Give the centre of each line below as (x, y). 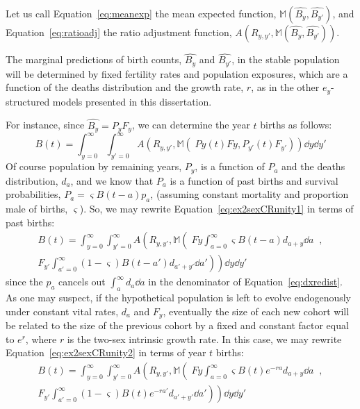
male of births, (37, 209)
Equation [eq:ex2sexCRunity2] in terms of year (106, 352)
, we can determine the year (191, 125)
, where (41, 339)
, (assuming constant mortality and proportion (249, 194)
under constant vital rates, (62, 311)
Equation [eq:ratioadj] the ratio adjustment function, (119, 32)
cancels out (82, 282)
